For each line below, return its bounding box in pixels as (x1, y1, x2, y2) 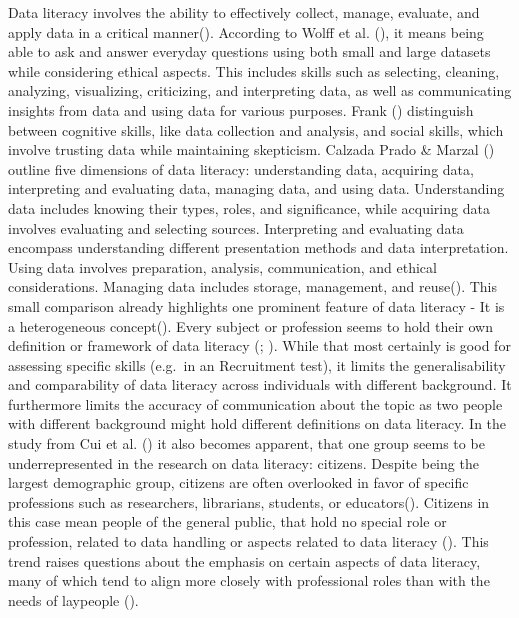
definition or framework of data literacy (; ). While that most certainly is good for (8, 335, 511, 356)
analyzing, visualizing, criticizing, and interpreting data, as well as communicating (8, 80, 512, 101)
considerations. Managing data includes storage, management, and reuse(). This (8, 276, 498, 297)
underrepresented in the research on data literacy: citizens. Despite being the (8, 452, 479, 473)
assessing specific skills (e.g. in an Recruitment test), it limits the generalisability (8, 354, 506, 375)
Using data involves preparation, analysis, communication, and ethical (8, 256, 437, 277)
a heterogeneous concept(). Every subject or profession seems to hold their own (8, 315, 493, 336)
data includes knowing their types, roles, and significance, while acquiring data (8, 197, 490, 218)
